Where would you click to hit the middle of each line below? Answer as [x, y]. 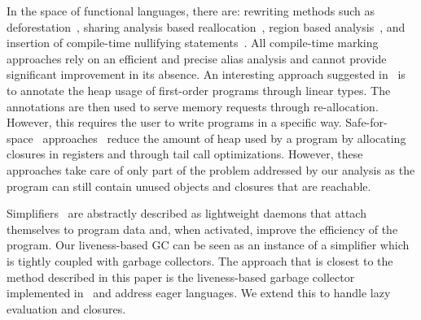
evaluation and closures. [66, 308]
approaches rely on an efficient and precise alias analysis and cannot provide [197, 58]
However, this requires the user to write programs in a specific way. [174, 122]
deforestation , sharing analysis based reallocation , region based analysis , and [206, 26]
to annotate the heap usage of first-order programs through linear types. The [199, 90]
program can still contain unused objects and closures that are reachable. [189, 186]
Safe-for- [366, 122]
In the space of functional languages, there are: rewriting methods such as [191, 11]
